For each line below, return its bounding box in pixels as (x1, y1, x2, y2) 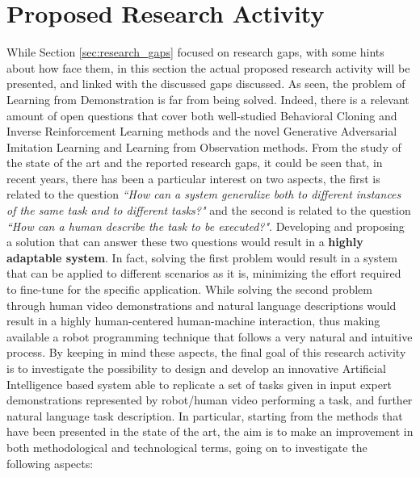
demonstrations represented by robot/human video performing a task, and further (6, 391, 413, 408)
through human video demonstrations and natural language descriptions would (6, 296, 397, 313)
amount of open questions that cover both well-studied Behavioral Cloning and (6, 107, 397, 123)
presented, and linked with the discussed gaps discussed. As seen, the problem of (6, 75, 405, 92)
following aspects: (6, 454, 94, 471)
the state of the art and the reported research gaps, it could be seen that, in (6, 154, 383, 171)
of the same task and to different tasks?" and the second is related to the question (6, 202, 411, 219)
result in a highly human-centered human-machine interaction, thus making (6, 312, 380, 329)
